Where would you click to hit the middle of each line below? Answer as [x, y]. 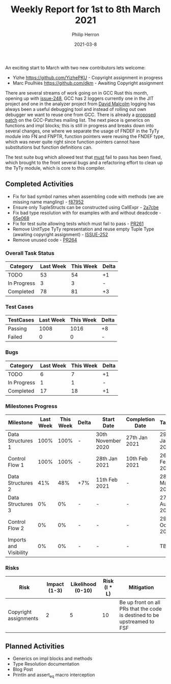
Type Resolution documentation [46, 664]
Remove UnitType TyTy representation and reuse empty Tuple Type [83, 229]
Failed [15, 337]
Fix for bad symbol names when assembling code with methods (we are [88, 196]
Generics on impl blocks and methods [52, 658]
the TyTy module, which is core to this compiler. [55, 168]
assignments [23, 619]
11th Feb [107, 480]
